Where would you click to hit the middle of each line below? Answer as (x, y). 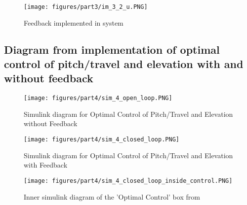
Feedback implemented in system (74, 22)
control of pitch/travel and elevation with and (124, 64)
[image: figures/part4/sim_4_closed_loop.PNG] (102, 140)
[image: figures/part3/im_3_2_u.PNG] (86, 7)
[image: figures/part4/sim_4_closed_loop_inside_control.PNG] (128, 181)
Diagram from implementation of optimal (112, 49)
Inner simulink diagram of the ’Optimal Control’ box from (112, 196)
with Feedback (46, 165)
